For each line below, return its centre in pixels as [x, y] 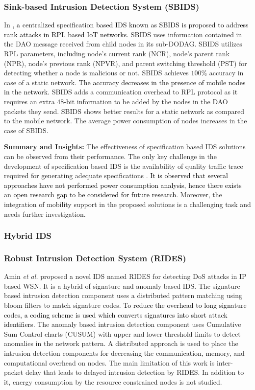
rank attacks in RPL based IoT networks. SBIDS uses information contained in [123, 34]
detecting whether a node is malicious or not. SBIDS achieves [96, 73]
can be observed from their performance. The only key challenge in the [110, 156]
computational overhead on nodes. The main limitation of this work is [109, 362]
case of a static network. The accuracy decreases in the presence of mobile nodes [125, 82]
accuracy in [226, 73]
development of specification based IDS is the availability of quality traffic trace [124, 166]
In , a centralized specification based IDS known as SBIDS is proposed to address [126, 25]
